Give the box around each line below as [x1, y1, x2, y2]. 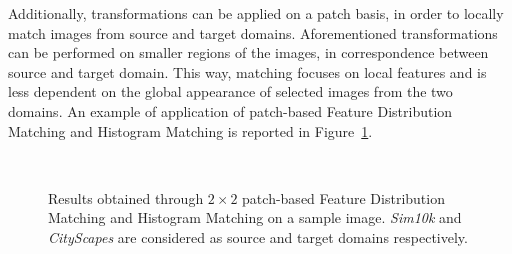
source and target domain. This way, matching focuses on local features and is [8, 61, 487, 82]
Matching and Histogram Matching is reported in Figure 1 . [8, 120, 373, 141]
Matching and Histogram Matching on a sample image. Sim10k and [48, 207, 462, 228]
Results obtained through [48, 187, 204, 208]
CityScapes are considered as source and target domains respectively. [48, 226, 468, 247]
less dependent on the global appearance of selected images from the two [8, 81, 453, 102]
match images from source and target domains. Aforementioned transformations [8, 22, 498, 43]
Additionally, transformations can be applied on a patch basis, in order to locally [8, 3, 504, 23]
